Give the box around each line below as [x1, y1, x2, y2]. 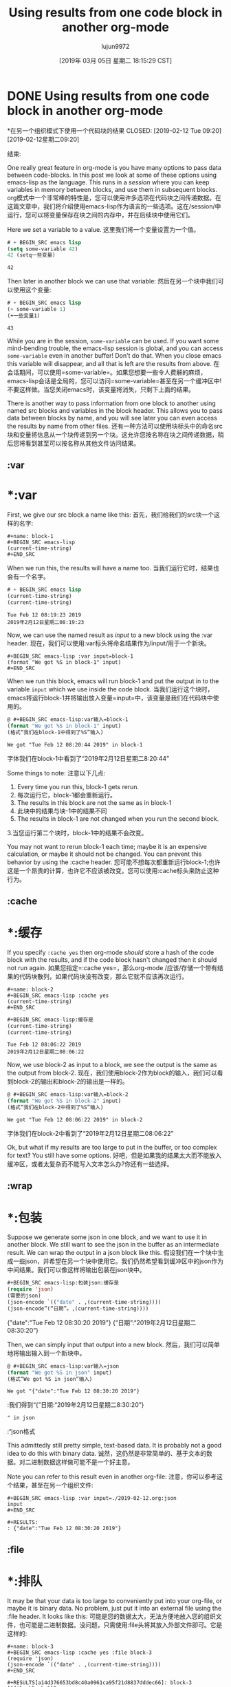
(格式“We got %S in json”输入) [7, 1375, 93, 1382]
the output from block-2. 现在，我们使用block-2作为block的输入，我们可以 [7, 1068, 218, 1077]
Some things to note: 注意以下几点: [7, 769, 106, 777]
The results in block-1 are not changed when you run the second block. [16, 814, 219, 823]
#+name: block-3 [7, 1643, 54, 1650]
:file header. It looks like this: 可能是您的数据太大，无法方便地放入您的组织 [7, 1612, 217, 1620]
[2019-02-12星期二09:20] [7, 135, 80, 143]
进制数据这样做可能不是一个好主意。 [30, 1458, 134, 1466]
